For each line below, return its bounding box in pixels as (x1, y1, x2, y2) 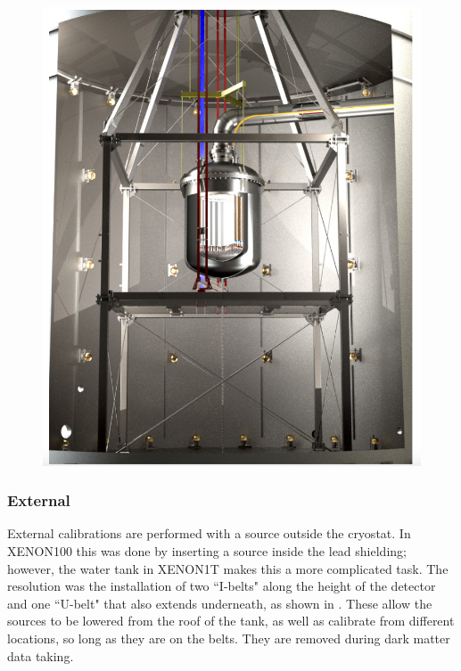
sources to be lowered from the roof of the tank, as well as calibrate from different (7, 611, 455, 630)
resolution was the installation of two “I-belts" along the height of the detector (7, 577, 436, 595)
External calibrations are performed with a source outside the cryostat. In (7, 524, 411, 543)
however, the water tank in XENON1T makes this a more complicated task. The (7, 559, 449, 577)
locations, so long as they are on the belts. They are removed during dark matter (7, 629, 450, 648)
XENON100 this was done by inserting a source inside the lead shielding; (7, 542, 407, 561)
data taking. (7, 646, 74, 665)
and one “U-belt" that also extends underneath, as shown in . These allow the (7, 593, 432, 612)
